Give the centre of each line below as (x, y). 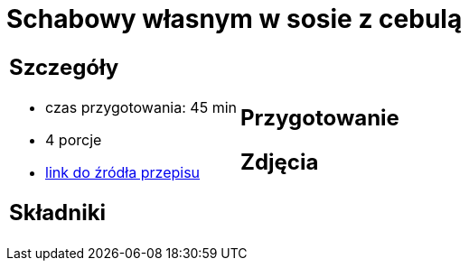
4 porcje (74, 139)
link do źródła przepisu (123, 172)
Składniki (58, 212)
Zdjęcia (279, 162)
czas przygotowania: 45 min (141, 107)
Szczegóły (64, 67)
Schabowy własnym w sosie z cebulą (234, 19)
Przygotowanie (319, 117)
